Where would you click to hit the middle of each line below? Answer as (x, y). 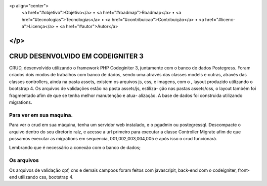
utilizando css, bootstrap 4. (46, 177)
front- (244, 170)
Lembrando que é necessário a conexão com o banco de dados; (75, 148)
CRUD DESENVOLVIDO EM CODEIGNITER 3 (76, 56)
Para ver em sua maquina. (41, 115)
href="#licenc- (221, 19)
